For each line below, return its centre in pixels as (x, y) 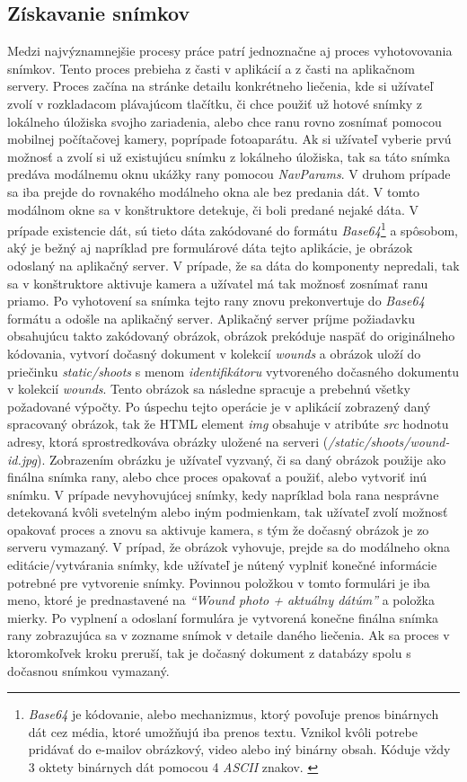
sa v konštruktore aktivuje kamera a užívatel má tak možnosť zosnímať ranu (218, 283)
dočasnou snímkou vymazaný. (88, 670)
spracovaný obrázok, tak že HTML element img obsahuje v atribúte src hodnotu (228, 424)
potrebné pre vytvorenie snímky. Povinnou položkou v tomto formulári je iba (219, 582)
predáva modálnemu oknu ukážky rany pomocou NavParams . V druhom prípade (229, 174)
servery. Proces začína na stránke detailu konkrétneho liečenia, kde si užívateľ (220, 86)
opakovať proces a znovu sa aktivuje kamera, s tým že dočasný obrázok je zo (218, 529)
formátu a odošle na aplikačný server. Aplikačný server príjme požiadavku (211, 318)
